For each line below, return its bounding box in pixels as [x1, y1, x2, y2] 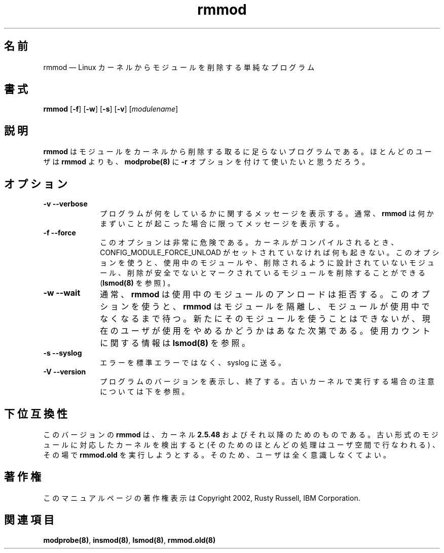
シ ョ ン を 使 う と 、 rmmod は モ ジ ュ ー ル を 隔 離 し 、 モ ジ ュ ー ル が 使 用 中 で [100, 301, 430, 312]
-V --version [43, 367, 86, 376]
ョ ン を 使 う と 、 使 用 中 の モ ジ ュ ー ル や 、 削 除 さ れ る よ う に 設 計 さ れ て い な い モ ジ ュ [100, 258, 434, 267]
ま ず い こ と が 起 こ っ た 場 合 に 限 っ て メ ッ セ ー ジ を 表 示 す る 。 [100, 219, 344, 228]
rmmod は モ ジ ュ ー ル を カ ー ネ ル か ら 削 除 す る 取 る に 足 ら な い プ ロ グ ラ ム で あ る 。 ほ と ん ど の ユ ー [43, 147, 432, 156]
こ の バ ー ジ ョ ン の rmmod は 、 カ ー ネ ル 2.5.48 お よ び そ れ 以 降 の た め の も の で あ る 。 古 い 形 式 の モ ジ [43, 430, 438, 439]
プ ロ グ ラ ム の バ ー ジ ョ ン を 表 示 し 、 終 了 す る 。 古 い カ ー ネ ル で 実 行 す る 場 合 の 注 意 [100, 377, 434, 386]
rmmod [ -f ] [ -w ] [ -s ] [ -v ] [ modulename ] [43, 105, 178, 114]
